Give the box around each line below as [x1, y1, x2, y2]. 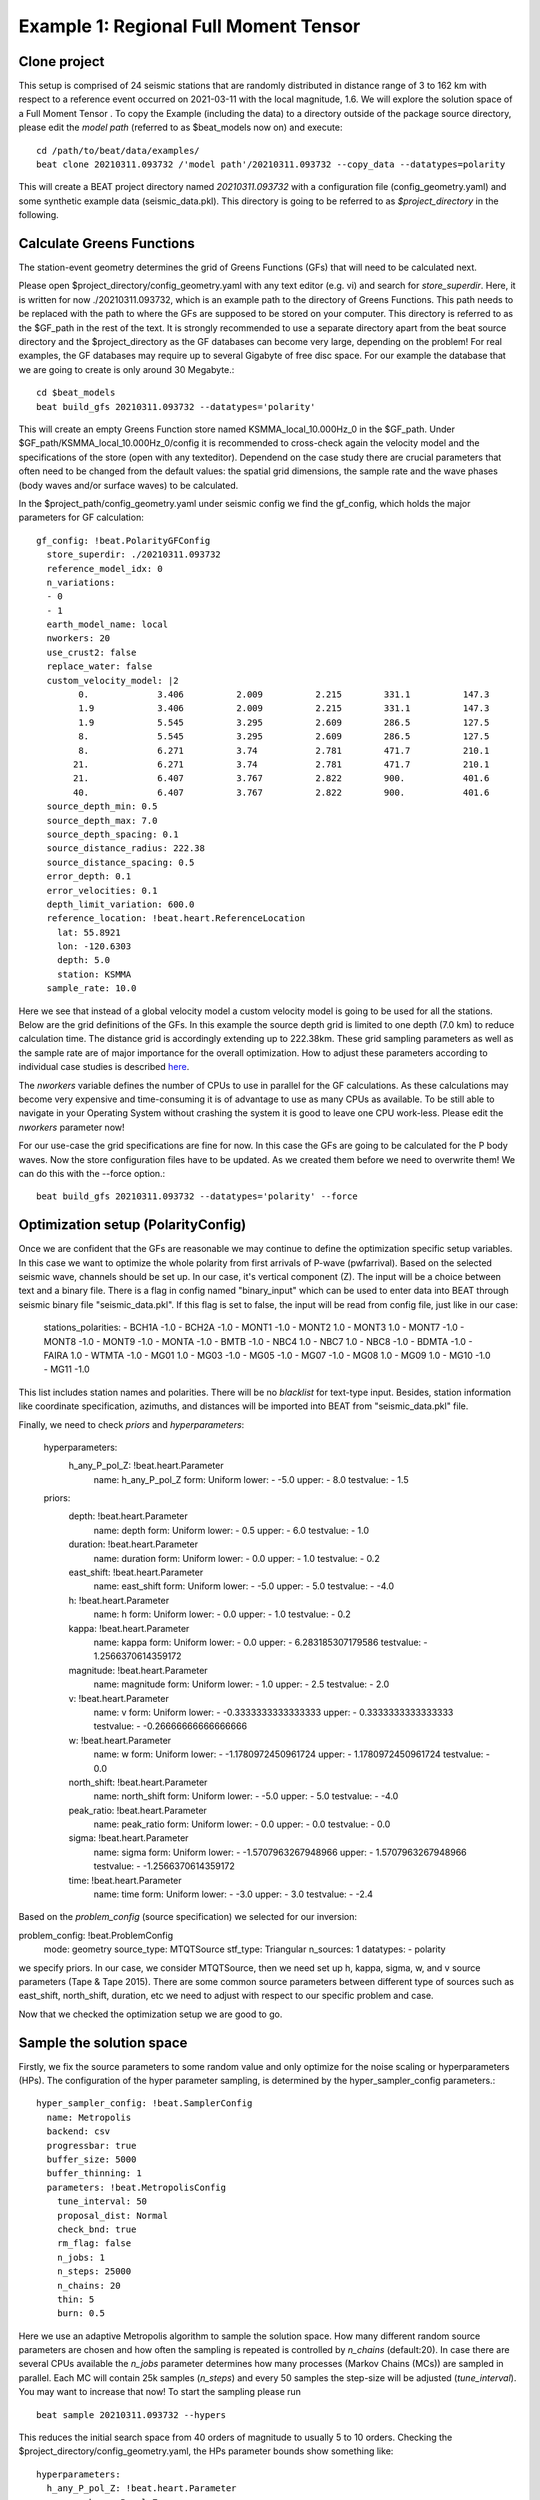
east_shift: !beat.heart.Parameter [68, 1566, 204, 1579]
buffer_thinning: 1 [46, 2168, 142, 2179]
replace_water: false [46, 661, 153, 672]
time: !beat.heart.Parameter [68, 1874, 182, 1886]
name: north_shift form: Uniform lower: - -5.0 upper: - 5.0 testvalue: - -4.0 [93, 1790, 399, 1802]
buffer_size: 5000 [46, 2154, 137, 2165]
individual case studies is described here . [18, 1061, 190, 1073]
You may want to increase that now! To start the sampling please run [18, 2386, 302, 2398]
